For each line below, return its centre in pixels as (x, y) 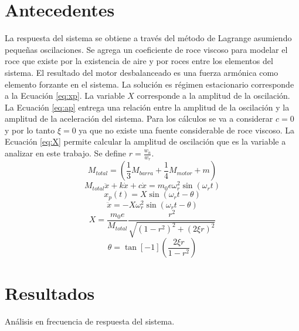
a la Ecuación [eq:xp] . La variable (65, 96)
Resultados (50, 292)
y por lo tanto (30, 130)
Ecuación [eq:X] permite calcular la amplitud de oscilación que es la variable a (145, 141)
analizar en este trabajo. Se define (66, 153)
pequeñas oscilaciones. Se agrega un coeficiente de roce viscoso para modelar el (146, 49)
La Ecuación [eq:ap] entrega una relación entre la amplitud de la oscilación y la (147, 107)
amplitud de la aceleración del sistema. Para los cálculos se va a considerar (139, 118)
